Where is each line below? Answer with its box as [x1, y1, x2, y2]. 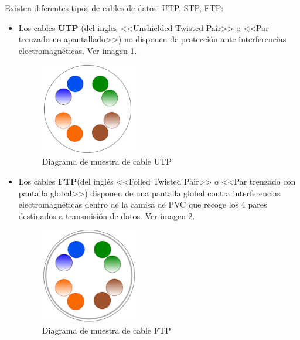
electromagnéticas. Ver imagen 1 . [18, 44, 137, 56]
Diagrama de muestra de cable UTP [42, 155, 172, 168]
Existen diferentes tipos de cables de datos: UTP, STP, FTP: [5, 2, 224, 13]
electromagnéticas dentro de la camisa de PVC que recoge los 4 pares [18, 198, 267, 210]
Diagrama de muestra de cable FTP [42, 324, 171, 336]
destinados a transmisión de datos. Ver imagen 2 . [18, 209, 195, 222]
